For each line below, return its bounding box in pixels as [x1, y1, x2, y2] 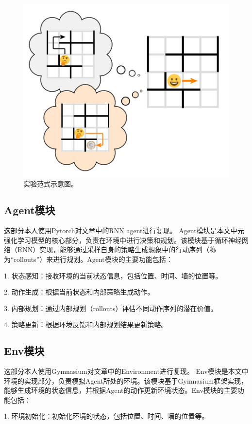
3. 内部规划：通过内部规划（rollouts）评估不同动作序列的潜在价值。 [4, 303, 218, 313]
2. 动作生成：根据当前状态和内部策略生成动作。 [4, 287, 154, 297]
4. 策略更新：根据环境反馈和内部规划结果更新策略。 [4, 319, 168, 330]
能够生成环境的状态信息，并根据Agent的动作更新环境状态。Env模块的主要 [4, 385, 237, 395]
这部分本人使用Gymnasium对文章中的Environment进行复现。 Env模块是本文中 [4, 366, 249, 376]
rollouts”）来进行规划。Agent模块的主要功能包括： [14, 254, 173, 264]
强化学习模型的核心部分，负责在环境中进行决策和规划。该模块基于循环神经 [4, 235, 242, 245]
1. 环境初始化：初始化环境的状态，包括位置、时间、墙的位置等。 [4, 411, 209, 421]
